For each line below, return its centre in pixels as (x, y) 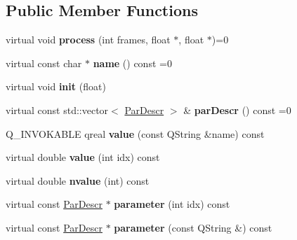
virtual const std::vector (57, 110)
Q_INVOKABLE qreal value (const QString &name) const (135, 133)
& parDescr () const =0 (237, 110)
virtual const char (44, 63)
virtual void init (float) (56, 86)
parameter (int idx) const (172, 204)
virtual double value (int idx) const (83, 157)
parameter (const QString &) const (193, 227)
